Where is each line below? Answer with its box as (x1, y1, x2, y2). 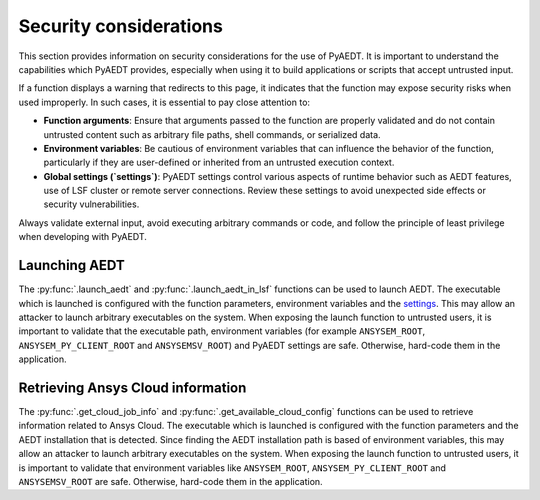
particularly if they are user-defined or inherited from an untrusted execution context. (43, 156, 395, 169)
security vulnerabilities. (43, 198, 140, 210)
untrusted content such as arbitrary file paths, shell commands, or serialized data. (43, 128, 381, 140)
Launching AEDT (18, 257, 125, 274)
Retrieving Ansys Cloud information (18, 379, 247, 396)
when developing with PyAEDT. (18, 231, 147, 243)
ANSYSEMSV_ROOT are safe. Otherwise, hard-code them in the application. (18, 475, 324, 487)
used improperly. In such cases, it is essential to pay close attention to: (18, 96, 310, 108)
